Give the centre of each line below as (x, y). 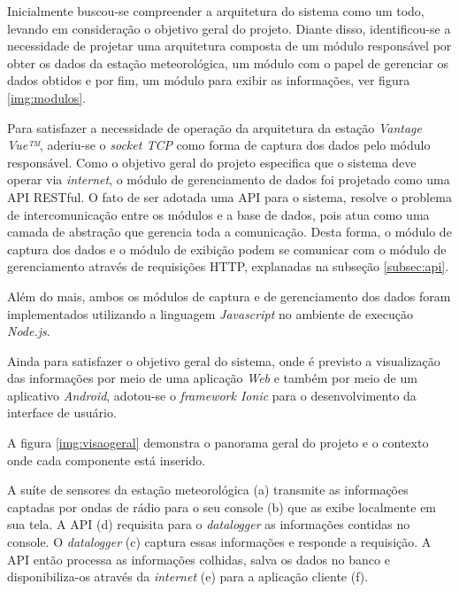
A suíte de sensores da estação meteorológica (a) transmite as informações (208, 490)
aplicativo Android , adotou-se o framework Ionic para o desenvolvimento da (212, 395)
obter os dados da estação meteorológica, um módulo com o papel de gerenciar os (228, 62)
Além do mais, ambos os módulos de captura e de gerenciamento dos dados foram (229, 296)
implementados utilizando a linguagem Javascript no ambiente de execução (210, 313)
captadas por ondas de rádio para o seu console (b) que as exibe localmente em (222, 506)
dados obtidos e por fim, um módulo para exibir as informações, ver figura (209, 80)
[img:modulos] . (47, 97)
